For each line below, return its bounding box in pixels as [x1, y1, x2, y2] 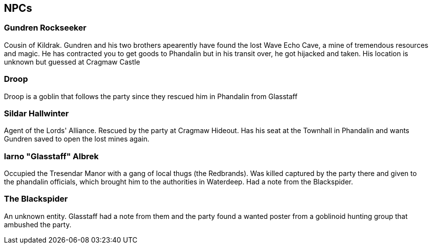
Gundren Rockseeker [4, 23, 86, 33]
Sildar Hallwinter [4, 108, 69, 118]
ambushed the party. [4, 220, 72, 229]
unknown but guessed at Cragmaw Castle [4, 57, 140, 66]
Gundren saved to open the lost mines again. [4, 135, 150, 143]
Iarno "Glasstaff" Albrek [4, 151, 99, 161]
